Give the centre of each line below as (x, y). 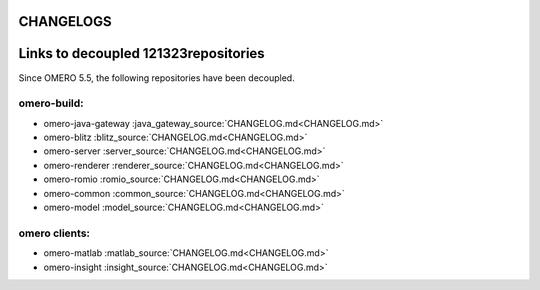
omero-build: (51, 103)
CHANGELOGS (65, 21)
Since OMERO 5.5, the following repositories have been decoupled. (156, 77)
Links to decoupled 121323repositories (141, 53)
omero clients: (54, 233)
